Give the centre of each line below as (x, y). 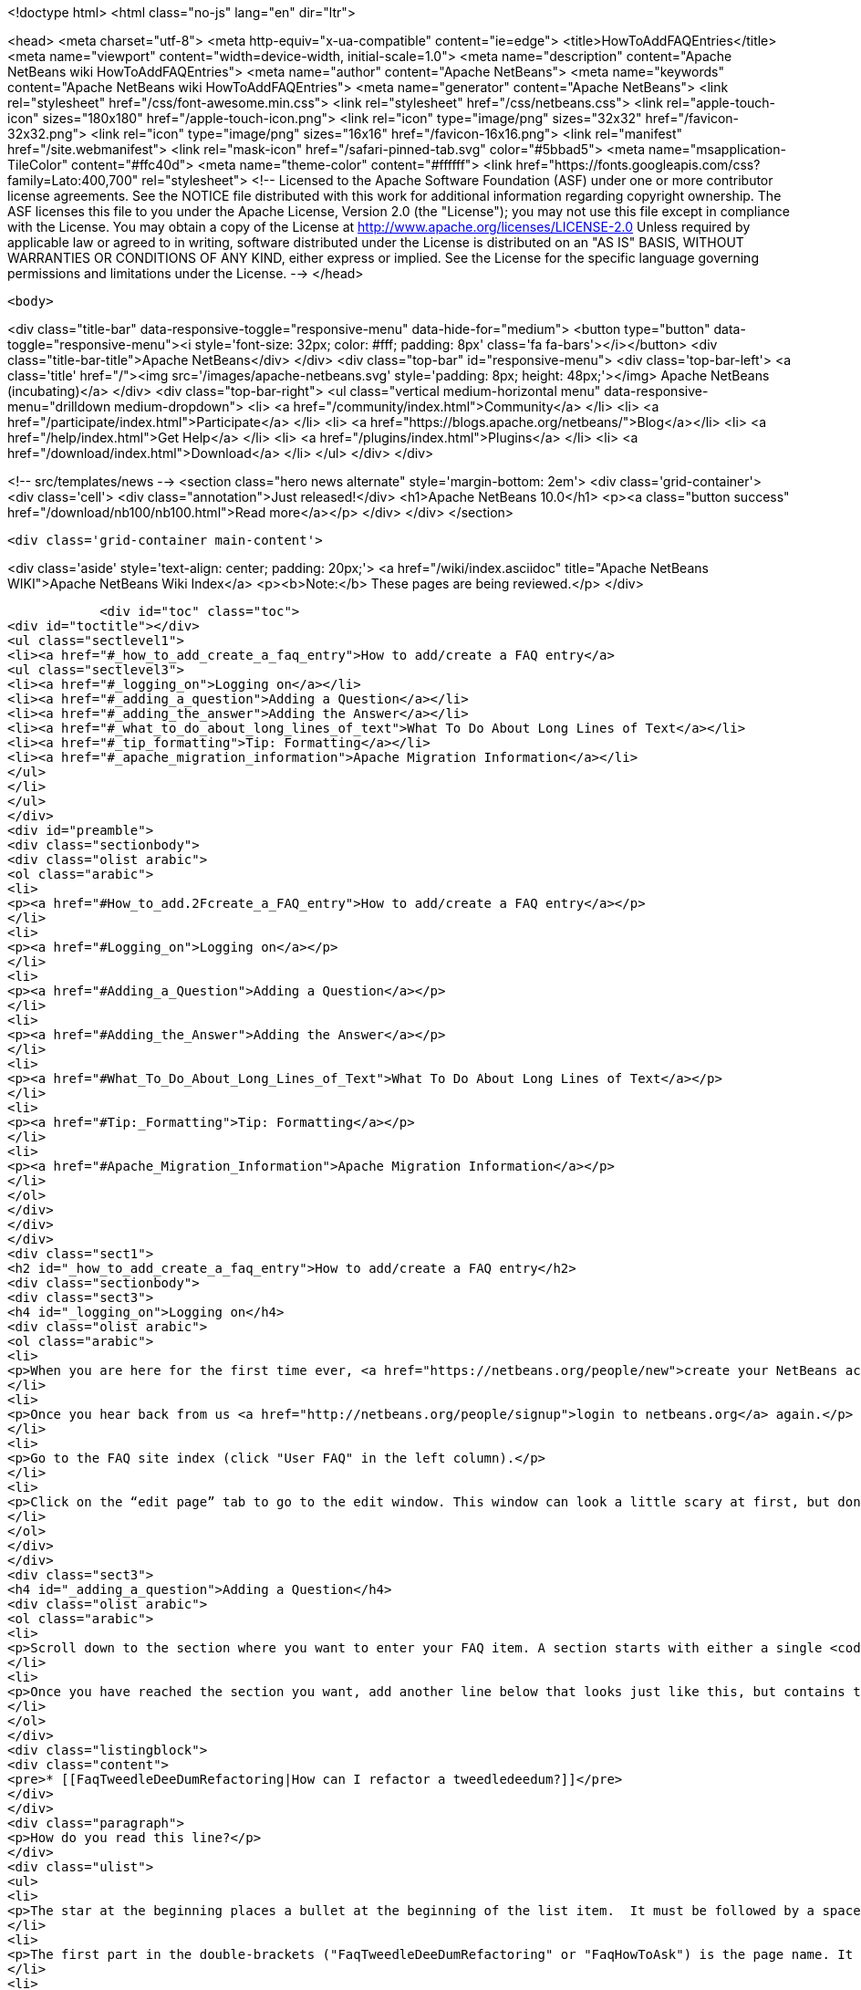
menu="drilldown (59, 406)
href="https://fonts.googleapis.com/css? (638, 165)
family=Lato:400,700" (73, 180)
